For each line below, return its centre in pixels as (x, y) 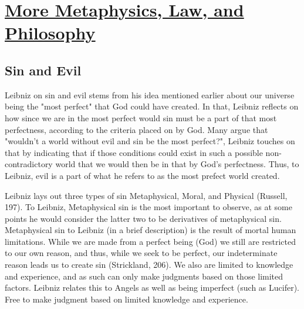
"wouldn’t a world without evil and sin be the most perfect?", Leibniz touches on (150, 141)
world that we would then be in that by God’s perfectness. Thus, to (177, 164)
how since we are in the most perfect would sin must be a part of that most (141, 117)
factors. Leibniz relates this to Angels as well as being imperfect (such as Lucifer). (152, 288)
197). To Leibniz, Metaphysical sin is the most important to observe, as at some (148, 207)
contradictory (29, 164)
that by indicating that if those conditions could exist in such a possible (134, 152)
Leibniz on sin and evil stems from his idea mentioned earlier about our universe (150, 94)
